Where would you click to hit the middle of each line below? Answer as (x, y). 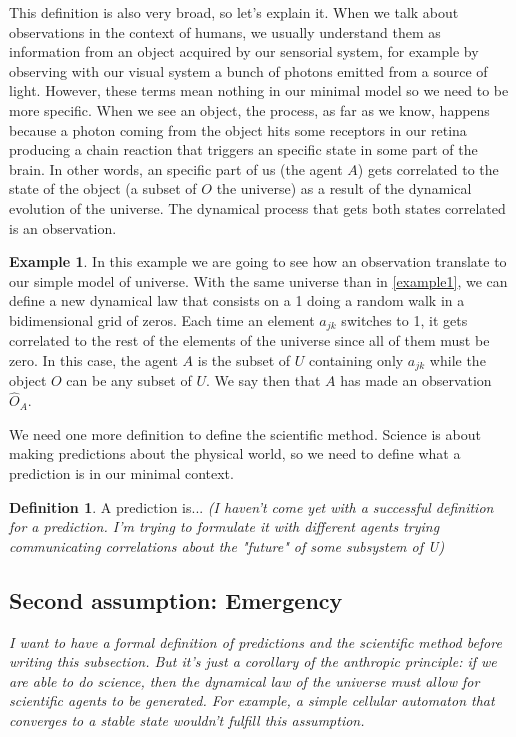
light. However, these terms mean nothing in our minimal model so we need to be (259, 90)
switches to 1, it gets (404, 319)
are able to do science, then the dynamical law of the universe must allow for (244, 680)
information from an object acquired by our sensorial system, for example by (244, 51)
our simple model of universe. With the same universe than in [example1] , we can (258, 280)
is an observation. (63, 227)
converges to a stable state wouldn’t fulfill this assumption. (187, 719)
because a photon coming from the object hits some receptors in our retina (238, 129)
